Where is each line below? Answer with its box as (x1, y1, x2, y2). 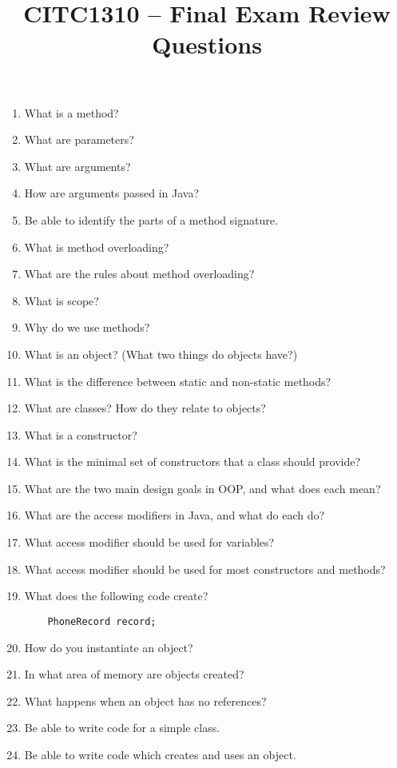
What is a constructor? (24, 426, 137, 443)
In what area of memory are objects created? (24, 666, 244, 682)
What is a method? (24, 104, 119, 121)
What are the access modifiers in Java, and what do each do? (24, 507, 325, 523)
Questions (152, 28, 262, 61)
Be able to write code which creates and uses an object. (24, 746, 296, 762)
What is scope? (24, 292, 99, 308)
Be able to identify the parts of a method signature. (24, 211, 278, 228)
